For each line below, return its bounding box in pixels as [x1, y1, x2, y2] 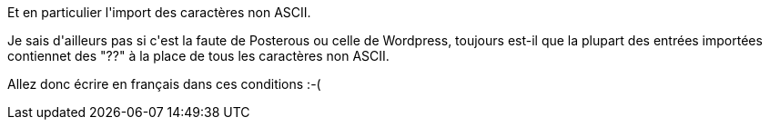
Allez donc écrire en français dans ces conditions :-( [7, 76, 321, 92]
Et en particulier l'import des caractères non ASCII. [7, 5, 311, 20]
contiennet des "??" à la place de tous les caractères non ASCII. [7, 48, 390, 63]
